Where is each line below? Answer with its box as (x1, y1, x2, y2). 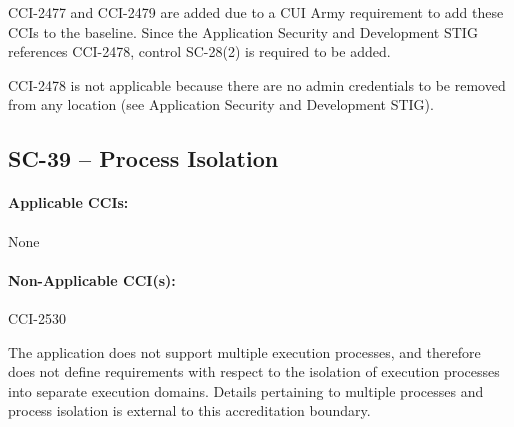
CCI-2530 (8, 307, 66, 328)
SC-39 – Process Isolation (8, 143, 279, 174)
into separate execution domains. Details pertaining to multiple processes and (8, 380, 484, 401)
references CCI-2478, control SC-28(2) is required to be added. (8, 41, 391, 62)
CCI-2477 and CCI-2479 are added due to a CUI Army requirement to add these (8, 2, 504, 22)
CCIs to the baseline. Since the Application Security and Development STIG (8, 21, 478, 42)
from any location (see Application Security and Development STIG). (8, 94, 434, 115)
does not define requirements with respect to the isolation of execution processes (8, 361, 500, 382)
